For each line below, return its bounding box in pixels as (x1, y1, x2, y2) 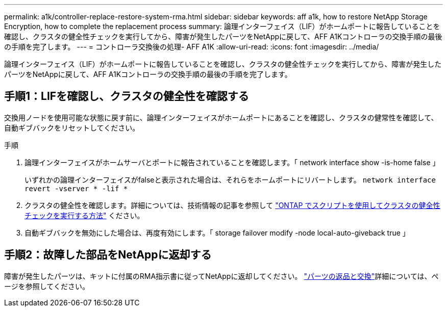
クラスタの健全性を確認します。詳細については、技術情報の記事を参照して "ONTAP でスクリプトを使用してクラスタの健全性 (24, 200, 440, 210)
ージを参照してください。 (4, 281, 89, 291)
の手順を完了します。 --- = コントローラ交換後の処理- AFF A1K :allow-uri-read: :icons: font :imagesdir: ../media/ (4, 42, 379, 51)
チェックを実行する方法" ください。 (24, 211, 144, 220)
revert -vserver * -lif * (24, 184, 128, 193)
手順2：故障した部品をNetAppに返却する (4, 248, 212, 262)
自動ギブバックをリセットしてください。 (4, 123, 140, 132)
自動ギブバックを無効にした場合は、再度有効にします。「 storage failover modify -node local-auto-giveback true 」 (24, 228, 410, 237)
